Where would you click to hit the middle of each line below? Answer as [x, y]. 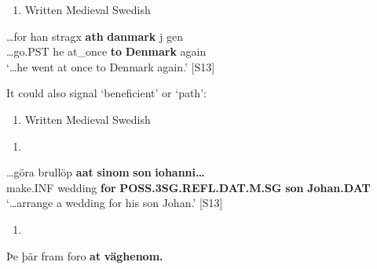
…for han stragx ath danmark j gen [95, 36]
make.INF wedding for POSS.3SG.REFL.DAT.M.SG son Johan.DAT [188, 187]
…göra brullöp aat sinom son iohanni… [106, 172]
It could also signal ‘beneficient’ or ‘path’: [106, 93]
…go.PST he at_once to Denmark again [106, 51]
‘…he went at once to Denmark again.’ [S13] [111, 66]
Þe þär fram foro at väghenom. [85, 255]
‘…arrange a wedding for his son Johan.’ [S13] [115, 203]
